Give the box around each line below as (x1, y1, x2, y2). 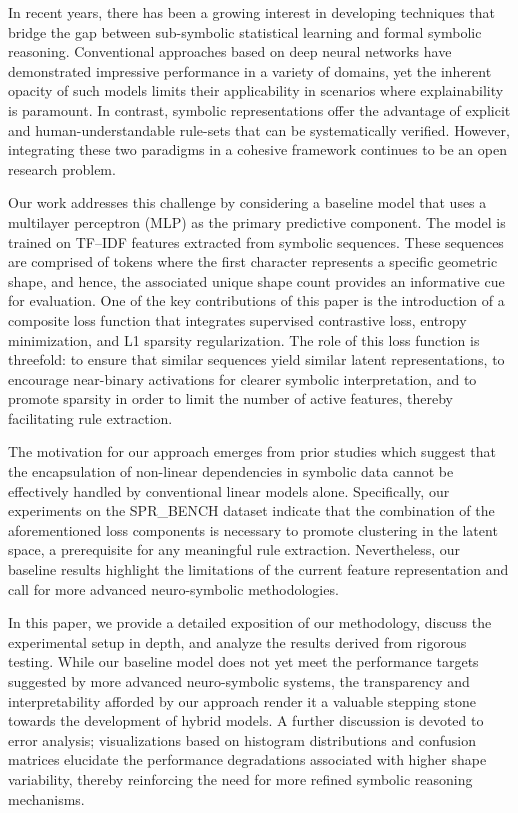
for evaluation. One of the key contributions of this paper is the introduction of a (8, 290, 505, 311)
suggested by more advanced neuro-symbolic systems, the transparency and (8, 671, 470, 691)
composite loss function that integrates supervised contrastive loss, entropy (8, 309, 467, 330)
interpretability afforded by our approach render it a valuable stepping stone (8, 690, 476, 711)
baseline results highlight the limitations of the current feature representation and (8, 559, 509, 580)
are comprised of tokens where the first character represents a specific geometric (8, 251, 498, 272)
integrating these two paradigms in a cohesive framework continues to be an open (8, 139, 507, 160)
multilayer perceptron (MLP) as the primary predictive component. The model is (8, 211, 506, 232)
